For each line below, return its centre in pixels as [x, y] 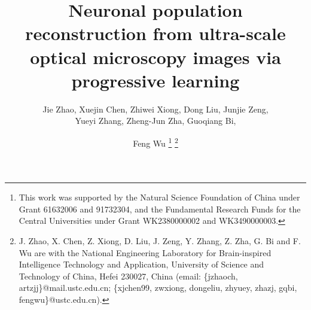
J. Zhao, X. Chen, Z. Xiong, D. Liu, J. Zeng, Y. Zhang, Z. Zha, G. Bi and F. [160, 240]
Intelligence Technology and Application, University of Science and [141, 264]
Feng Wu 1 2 [155, 142]
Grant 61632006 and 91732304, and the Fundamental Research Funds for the [160, 209]
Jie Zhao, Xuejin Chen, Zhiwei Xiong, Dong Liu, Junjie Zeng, [155, 109]
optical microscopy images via [155, 57]
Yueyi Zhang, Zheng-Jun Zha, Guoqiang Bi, [155, 121]
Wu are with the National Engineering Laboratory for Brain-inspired [145, 252]
